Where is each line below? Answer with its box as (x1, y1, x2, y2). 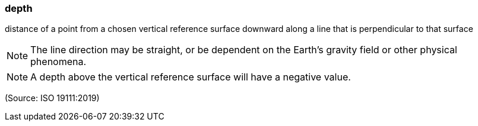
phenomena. (30, 56, 87, 68)
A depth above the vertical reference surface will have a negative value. (30, 71, 351, 83)
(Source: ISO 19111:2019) (5, 93, 100, 104)
